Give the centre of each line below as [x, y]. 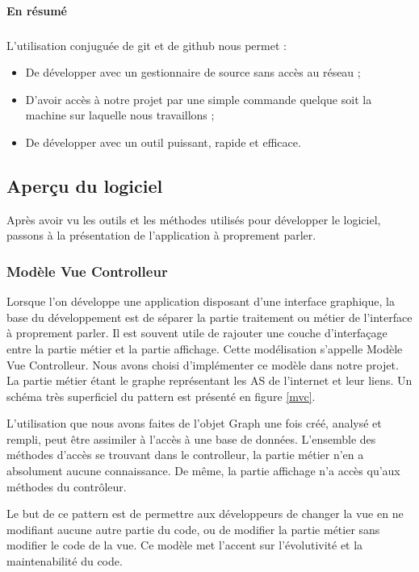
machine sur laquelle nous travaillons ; [120, 115]
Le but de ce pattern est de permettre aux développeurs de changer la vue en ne [205, 514]
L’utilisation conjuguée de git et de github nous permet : [147, 45]
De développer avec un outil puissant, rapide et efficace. [163, 142]
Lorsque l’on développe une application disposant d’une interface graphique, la [201, 301]
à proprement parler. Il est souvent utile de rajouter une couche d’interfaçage [197, 333]
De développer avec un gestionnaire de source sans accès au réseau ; [193, 72]
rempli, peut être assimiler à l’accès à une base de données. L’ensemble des [191, 438]
